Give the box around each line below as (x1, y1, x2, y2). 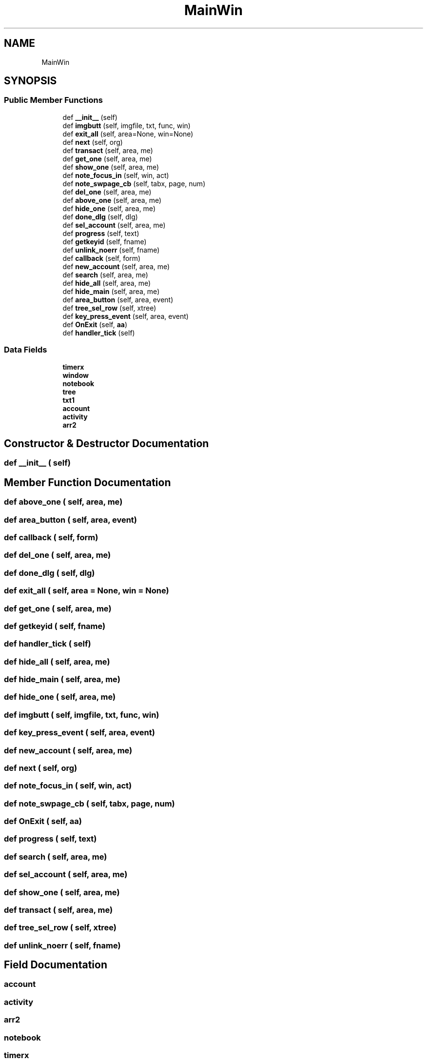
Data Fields (4, 345, 47, 355)
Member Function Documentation (4, 476, 171, 489)
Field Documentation (4, 959, 107, 971)
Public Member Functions (4, 95, 103, 105)
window (62, 371, 89, 379)
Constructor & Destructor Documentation (4, 437, 209, 450)
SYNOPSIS (4, 75, 57, 87)
